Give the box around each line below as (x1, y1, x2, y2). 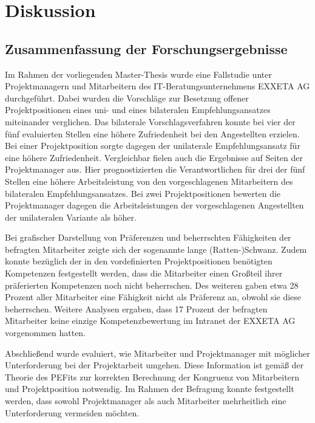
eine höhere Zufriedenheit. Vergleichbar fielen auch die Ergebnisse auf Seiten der (5, 151, 303, 163)
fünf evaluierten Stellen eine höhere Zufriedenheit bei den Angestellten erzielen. (5, 127, 300, 140)
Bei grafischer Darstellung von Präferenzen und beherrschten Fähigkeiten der (5, 231, 291, 244)
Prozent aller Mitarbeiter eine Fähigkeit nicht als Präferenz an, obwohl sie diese (5, 291, 302, 303)
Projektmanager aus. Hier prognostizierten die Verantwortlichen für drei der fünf (5, 163, 305, 176)
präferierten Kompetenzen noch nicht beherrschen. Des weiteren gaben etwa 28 (5, 278, 299, 291)
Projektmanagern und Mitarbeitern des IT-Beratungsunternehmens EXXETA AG (5, 80, 310, 92)
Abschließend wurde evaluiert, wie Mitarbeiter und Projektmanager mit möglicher (5, 346, 310, 359)
